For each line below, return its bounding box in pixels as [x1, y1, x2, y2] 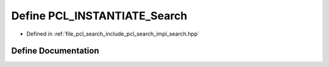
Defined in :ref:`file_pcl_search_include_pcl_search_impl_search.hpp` [26, 30, 200, 37]
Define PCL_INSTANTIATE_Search [11, 9, 188, 22]
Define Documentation [11, 46, 99, 56]
